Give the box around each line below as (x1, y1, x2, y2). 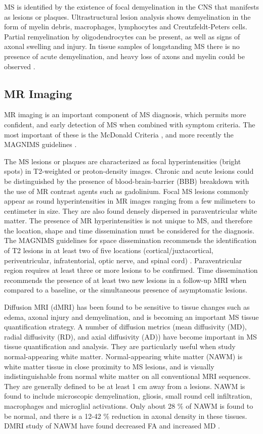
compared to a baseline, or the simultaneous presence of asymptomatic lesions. (4, 284, 247, 295)
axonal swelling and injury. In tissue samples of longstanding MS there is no (4, 41, 240, 52)
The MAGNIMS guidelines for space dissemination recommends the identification (4, 235, 257, 246)
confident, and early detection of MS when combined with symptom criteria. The (4, 119, 255, 129)
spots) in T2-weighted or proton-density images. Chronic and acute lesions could (4, 166, 254, 176)
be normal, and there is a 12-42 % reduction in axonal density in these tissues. (4, 410, 247, 421)
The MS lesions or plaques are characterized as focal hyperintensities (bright (4, 156, 241, 166)
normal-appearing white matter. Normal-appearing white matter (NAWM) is (4, 351, 243, 362)
